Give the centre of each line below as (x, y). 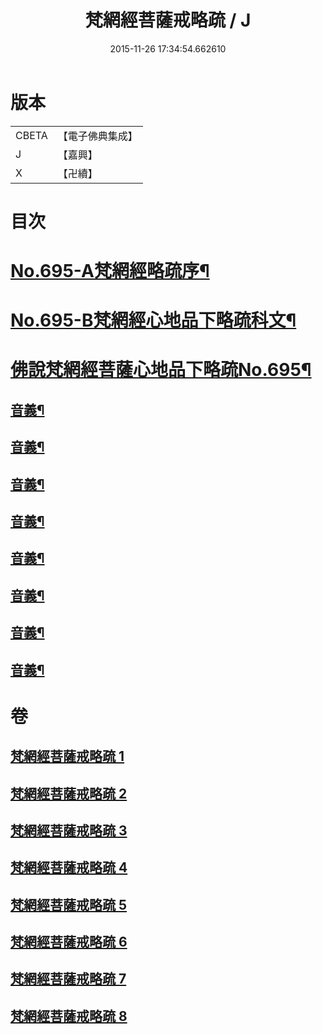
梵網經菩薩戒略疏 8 (69, 1016)
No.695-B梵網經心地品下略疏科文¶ (153, 320)
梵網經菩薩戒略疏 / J (168, 20)
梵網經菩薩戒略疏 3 (69, 830)
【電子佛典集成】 (97, 136)
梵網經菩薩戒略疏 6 (69, 942)
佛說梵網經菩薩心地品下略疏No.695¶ (161, 370)
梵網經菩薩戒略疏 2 (69, 793)
